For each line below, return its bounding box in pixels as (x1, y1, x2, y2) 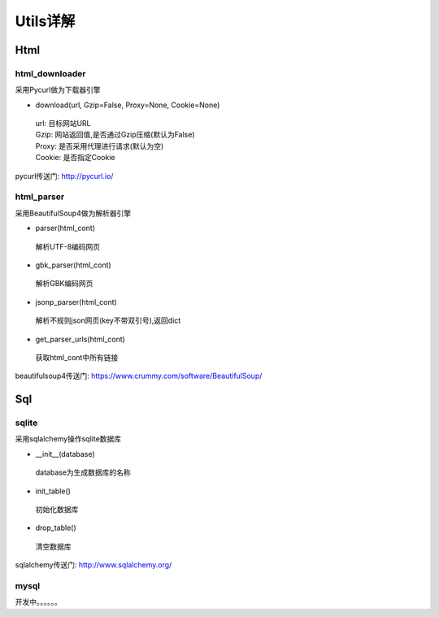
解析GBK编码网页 (35, 279, 93, 289)
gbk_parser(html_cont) (35, 260, 111, 270)
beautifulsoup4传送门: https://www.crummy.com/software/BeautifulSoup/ (15, 371, 263, 381)
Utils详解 (15, 12, 76, 30)
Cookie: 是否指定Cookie (35, 153, 115, 163)
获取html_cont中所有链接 (35, 352, 119, 362)
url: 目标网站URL (35, 119, 91, 128)
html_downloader (15, 67, 86, 79)
